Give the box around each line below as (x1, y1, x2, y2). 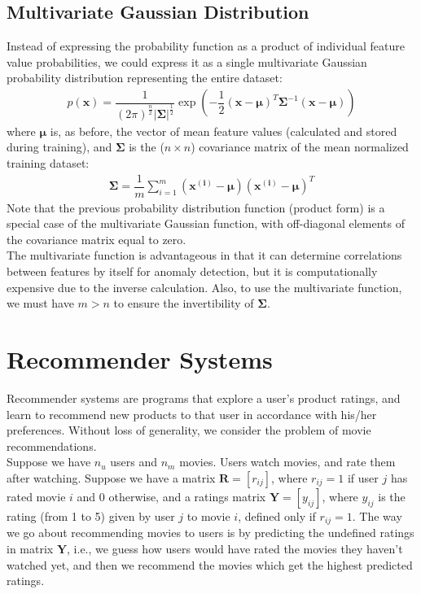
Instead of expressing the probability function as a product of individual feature (7, 37, 405, 55)
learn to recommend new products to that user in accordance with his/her (7, 405, 377, 422)
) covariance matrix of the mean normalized (191, 138, 409, 155)
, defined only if (238, 507, 316, 524)
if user (347, 469, 379, 486)
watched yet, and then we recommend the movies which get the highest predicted (7, 556, 413, 573)
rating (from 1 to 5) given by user (7, 507, 175, 524)
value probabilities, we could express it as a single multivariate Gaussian (7, 53, 367, 70)
